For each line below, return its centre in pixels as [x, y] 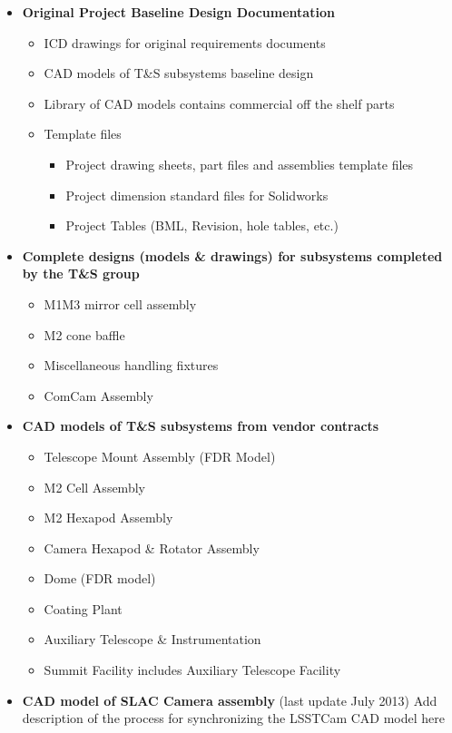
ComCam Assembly [98, 395]
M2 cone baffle [84, 334]
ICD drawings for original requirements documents [185, 42]
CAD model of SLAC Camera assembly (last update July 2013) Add [230, 700]
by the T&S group [81, 274]
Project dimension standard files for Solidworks [197, 195]
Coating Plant [83, 608]
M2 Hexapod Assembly [108, 518]
